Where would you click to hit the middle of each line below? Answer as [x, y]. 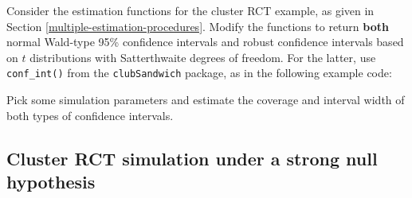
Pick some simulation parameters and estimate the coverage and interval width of [206, 100]
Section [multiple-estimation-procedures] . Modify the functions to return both [198, 26]
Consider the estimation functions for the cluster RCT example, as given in [190, 10]
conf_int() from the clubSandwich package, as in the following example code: [199, 73]
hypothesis [51, 181]
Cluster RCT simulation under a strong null [192, 158]
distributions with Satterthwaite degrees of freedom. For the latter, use [203, 57]
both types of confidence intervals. [90, 115]
